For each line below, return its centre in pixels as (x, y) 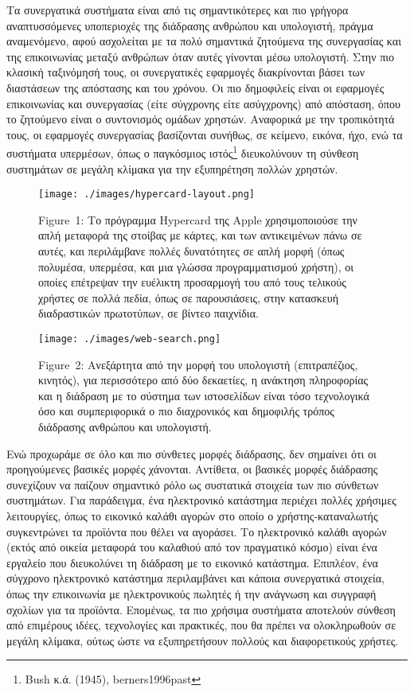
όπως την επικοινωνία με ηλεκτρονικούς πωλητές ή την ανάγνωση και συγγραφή (191, 593)
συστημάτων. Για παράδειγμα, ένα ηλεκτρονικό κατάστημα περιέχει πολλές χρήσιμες (201, 500)
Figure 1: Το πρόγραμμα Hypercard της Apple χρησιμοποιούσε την (198, 219)
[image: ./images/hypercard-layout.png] (147, 195)
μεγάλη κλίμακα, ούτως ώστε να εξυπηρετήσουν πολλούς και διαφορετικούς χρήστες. (203, 640)
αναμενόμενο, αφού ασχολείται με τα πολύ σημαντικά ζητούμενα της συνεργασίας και (204, 41)
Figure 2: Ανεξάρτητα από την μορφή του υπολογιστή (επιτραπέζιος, (198, 364)
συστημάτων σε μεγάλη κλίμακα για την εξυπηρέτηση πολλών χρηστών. (172, 168)
